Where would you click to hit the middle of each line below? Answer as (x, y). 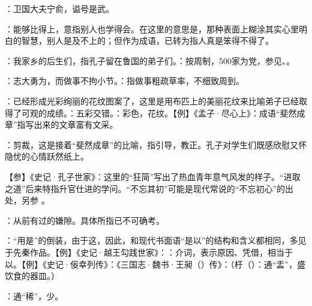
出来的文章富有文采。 (76, 124)
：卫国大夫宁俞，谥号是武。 (59, 8)
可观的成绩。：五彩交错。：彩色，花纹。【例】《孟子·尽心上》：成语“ (151, 112)
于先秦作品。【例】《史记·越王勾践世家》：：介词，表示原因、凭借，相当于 (149, 252)
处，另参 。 (27, 200)
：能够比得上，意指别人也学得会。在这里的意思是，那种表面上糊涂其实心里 (152, 28)
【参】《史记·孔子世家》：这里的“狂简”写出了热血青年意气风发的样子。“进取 (153, 176)
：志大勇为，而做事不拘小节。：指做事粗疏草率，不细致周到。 (124, 81)
